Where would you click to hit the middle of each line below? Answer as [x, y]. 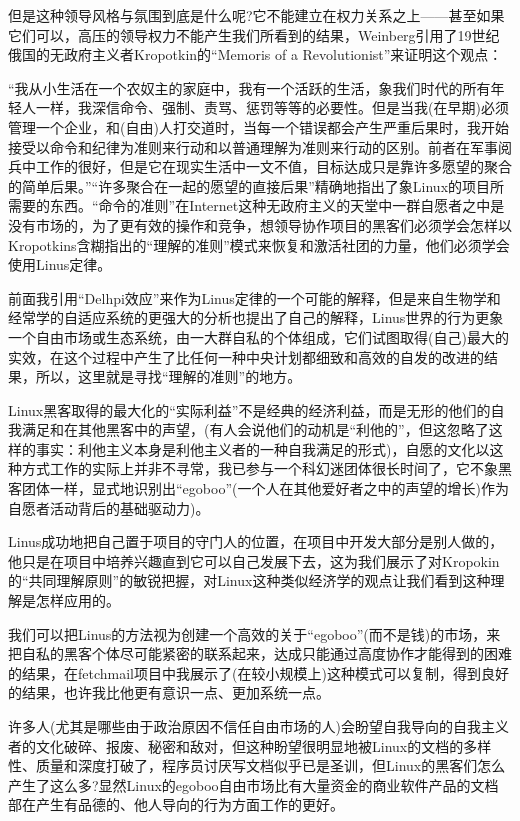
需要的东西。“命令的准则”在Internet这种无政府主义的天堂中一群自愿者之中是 [256, 205]
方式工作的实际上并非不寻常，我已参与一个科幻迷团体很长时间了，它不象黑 [266, 468]
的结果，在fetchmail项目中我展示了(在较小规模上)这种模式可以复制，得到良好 [258, 672]
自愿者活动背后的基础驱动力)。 [109, 507]
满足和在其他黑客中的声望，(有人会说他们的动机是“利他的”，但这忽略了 [255, 429]
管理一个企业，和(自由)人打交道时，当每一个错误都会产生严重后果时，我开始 [258, 126]
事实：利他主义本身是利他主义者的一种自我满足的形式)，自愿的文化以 [262, 448]
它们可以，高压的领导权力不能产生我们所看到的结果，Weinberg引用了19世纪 [254, 34]
